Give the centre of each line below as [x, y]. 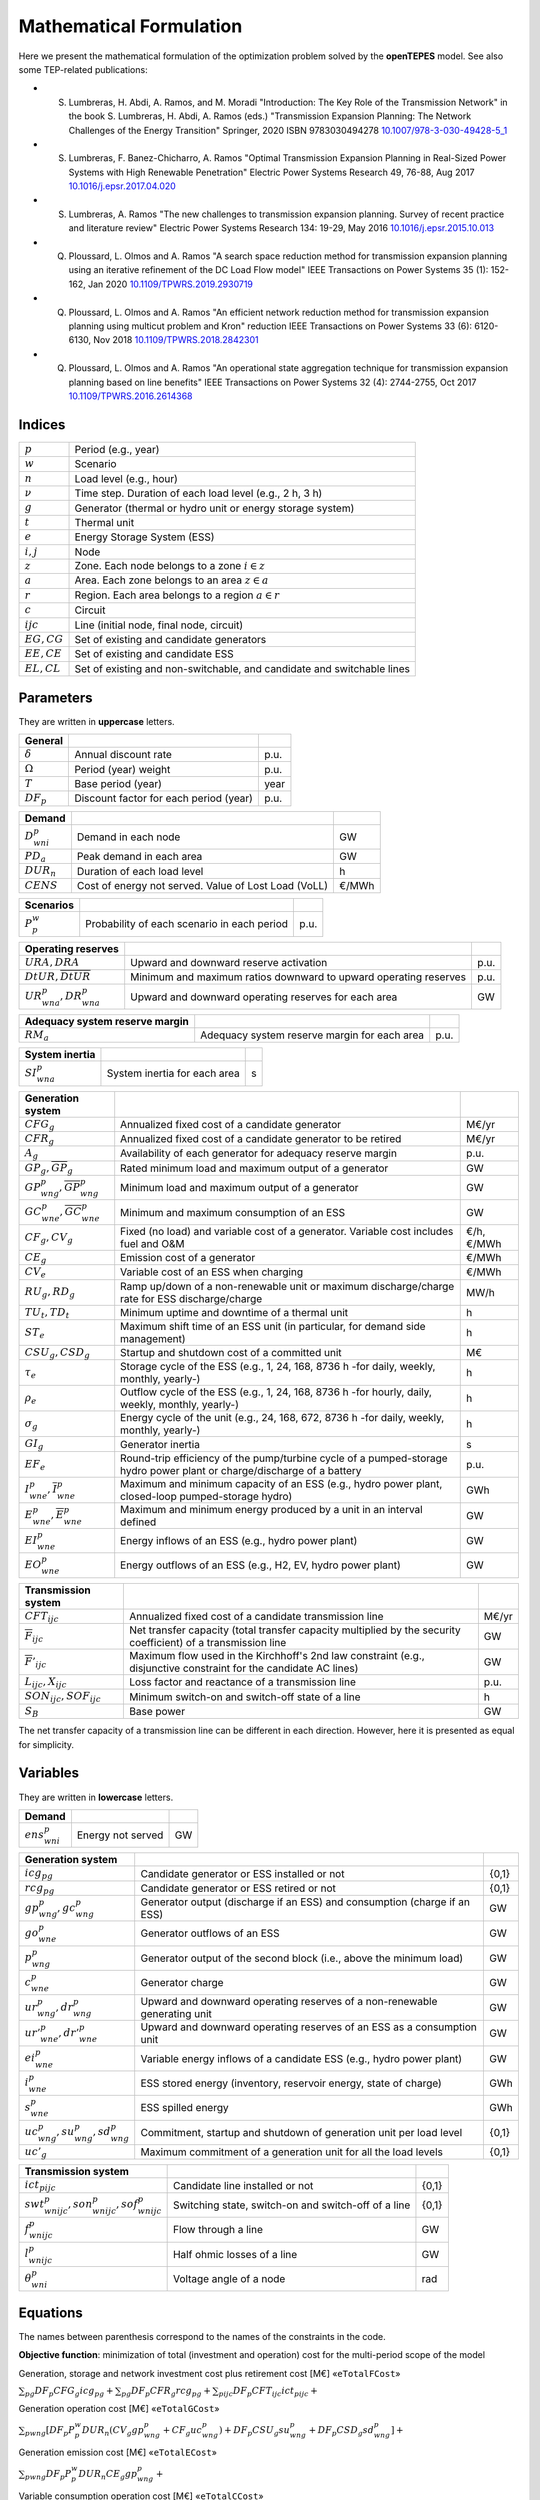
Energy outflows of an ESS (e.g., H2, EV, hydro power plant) [261, 1565]
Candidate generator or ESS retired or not [238, 1888]
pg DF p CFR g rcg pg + [166, 2392]
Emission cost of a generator [188, 1258]
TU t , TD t [47, 1312]
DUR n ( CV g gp [113, 2431]
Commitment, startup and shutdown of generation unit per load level [301, 2132]
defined [138, 1522]
